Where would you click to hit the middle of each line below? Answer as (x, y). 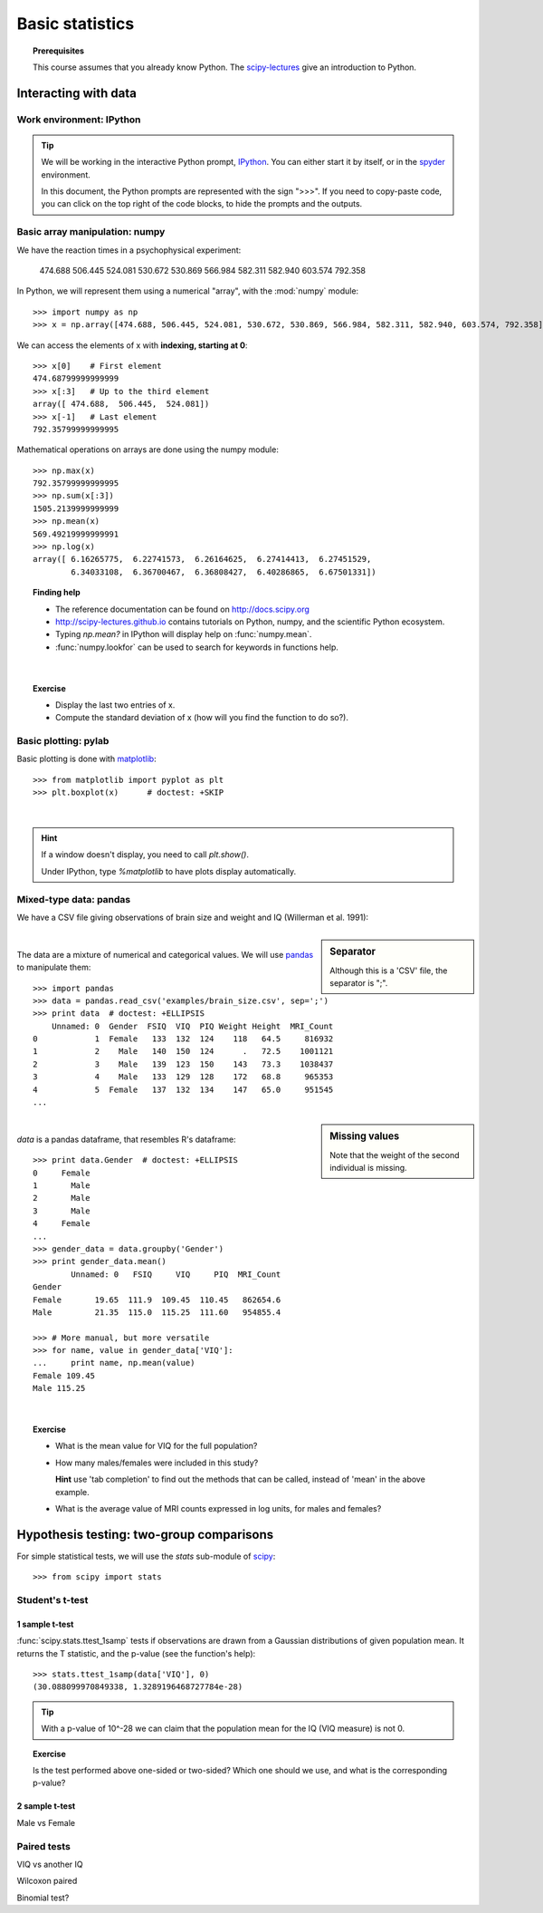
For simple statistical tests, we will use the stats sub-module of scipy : (146, 1556)
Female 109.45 (64, 1376)
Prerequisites (59, 51)
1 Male (62, 1185)
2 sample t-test (46, 1806)
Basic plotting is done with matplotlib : (87, 759)
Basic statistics (76, 24)
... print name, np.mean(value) (114, 1363)
